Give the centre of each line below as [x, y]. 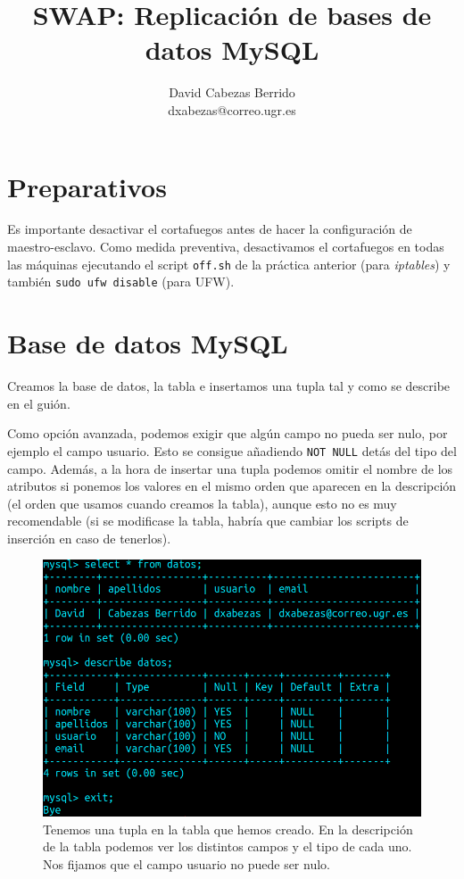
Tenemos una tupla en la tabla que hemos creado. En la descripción [228, 829]
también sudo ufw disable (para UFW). [121, 282]
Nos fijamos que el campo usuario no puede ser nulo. [186, 863]
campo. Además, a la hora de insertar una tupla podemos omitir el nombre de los [230, 468]
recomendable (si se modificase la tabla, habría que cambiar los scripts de [208, 521]
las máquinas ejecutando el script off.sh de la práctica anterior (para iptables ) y [229, 264]
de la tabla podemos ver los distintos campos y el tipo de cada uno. [228, 846]
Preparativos [87, 186]
